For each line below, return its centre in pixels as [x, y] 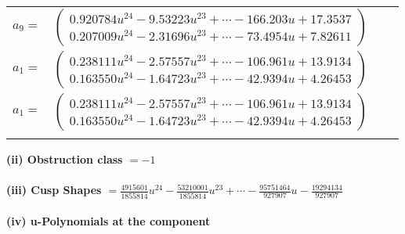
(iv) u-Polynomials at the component [108, 221]
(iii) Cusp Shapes [54, 190]
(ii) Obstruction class [65, 159]
